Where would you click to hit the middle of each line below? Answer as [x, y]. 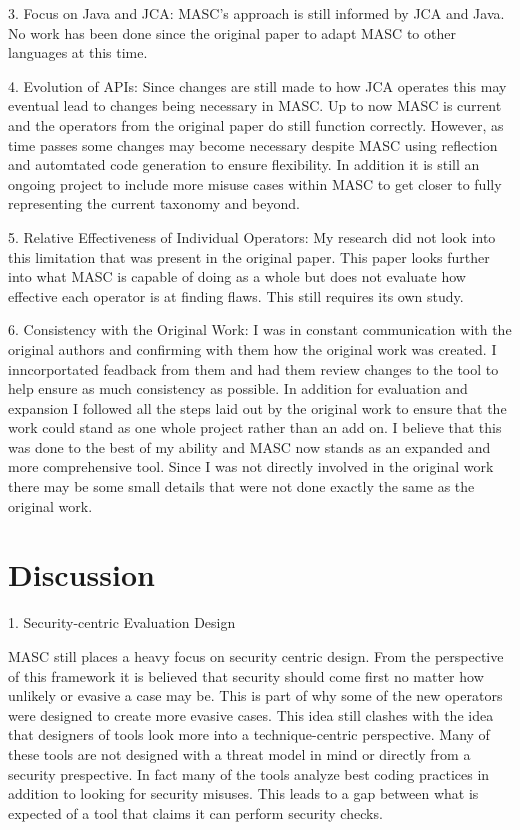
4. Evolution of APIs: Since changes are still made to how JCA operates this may [257, 85]
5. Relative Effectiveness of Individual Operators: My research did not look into [252, 236]
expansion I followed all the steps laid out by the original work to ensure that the [257, 407]
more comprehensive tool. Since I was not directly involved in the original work [251, 466]
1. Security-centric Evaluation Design [122, 622]
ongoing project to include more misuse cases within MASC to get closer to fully [255, 183]
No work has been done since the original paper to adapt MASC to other [232, 32]
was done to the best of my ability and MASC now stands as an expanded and [249, 446]
